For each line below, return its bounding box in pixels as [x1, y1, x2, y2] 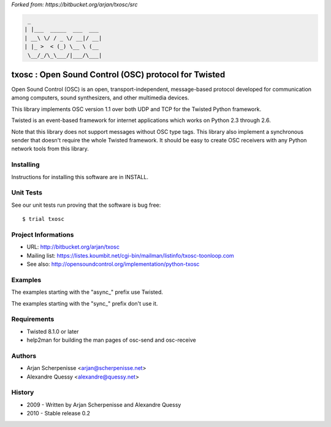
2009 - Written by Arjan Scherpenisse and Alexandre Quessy [26, 401, 181, 408]
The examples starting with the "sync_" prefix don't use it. [11, 299, 158, 307]
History [11, 388, 34, 397]
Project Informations [11, 230, 74, 239]
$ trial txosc [22, 215, 64, 223]
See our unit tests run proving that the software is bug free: [11, 201, 161, 209]
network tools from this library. [11, 145, 89, 153]
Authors [11, 352, 37, 360]
